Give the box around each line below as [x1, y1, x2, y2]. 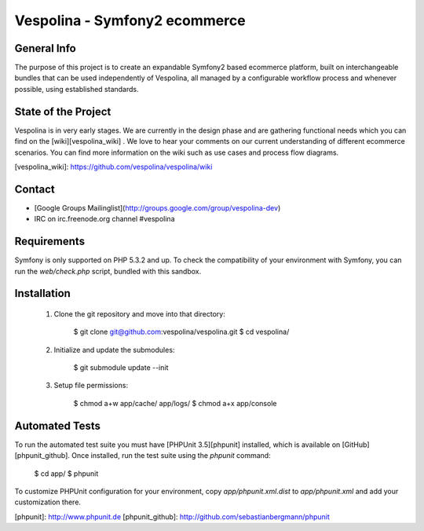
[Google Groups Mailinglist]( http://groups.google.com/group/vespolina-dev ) [34, 203, 281, 212]
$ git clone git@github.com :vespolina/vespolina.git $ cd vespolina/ [73, 327, 290, 337]
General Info [14, 42, 76, 55]
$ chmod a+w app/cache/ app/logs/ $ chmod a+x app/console [73, 398, 277, 408]
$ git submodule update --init [73, 363, 169, 372]
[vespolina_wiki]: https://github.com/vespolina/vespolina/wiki [14, 162, 213, 171]
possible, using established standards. [14, 84, 139, 93]
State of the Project [14, 104, 111, 118]
